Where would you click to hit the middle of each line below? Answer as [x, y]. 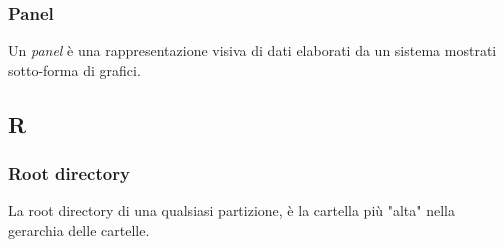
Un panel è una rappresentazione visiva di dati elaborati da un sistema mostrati [252, 50]
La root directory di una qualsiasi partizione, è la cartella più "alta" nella [231, 210]
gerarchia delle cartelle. [79, 230]
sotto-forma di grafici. [74, 69]
